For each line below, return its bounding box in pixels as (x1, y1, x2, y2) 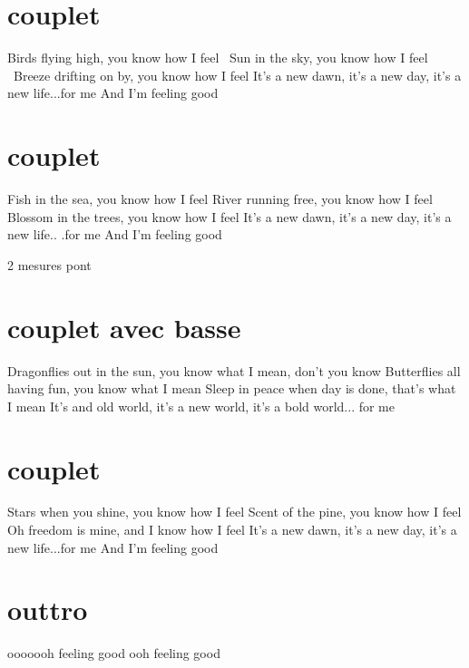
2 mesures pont (7, 255, 92, 274)
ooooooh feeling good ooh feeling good (7, 644, 220, 663)
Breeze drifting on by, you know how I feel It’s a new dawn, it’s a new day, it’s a (13, 65, 462, 84)
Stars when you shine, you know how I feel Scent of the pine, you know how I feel (7, 502, 462, 521)
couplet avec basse (7, 308, 241, 345)
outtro (7, 591, 88, 628)
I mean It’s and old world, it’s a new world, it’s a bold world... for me (7, 396, 395, 415)
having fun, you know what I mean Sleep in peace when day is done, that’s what (7, 379, 456, 398)
